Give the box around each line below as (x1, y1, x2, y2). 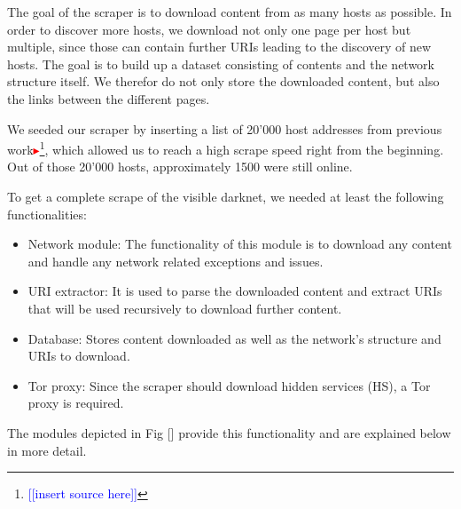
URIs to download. (27, 346, 130, 365)
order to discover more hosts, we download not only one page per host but (7, 20, 411, 38)
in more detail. (7, 441, 87, 459)
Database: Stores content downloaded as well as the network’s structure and (27, 329, 441, 347)
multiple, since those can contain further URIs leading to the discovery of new (7, 37, 432, 56)
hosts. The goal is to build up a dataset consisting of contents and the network (7, 54, 435, 73)
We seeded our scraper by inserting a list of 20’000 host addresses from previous (7, 119, 442, 138)
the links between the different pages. (7, 89, 210, 107)
